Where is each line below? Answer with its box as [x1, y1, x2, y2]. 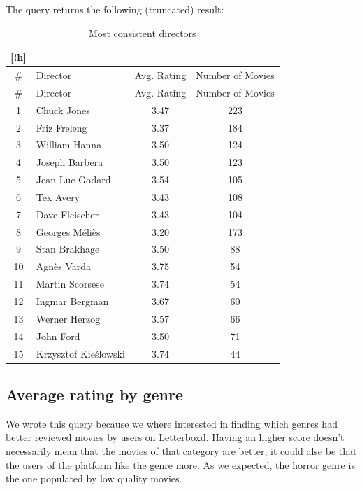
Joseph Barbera [36, 155, 103, 169]
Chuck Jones [36, 102, 90, 117]
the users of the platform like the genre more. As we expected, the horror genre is [6, 457, 355, 472]
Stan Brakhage [36, 241, 100, 256]
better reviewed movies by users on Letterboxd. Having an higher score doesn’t [6, 430, 345, 444]
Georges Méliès [36, 224, 101, 239]
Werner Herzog [36, 311, 101, 325]
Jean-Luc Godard [36, 172, 111, 187]
